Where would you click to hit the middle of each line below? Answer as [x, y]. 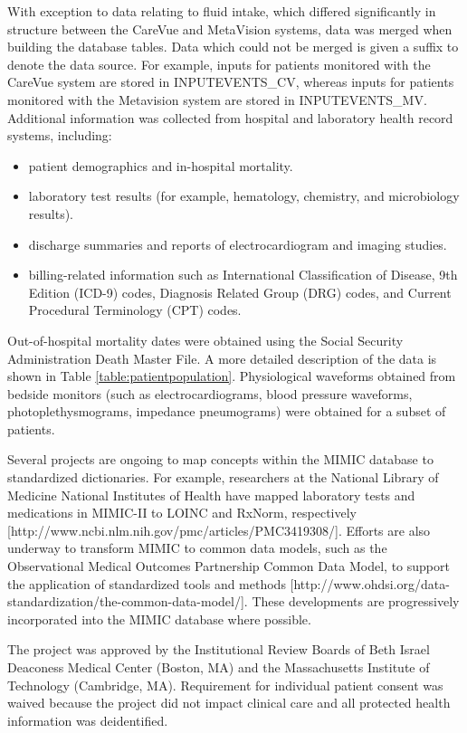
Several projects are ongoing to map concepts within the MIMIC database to [220, 459]
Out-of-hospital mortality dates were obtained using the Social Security [205, 340]
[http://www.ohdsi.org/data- [370, 583]
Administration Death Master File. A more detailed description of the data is [222, 358]
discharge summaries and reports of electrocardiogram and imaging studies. [238, 244]
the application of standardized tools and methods [147, 583]
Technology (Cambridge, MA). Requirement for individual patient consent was [225, 685]
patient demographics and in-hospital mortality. [161, 165]
